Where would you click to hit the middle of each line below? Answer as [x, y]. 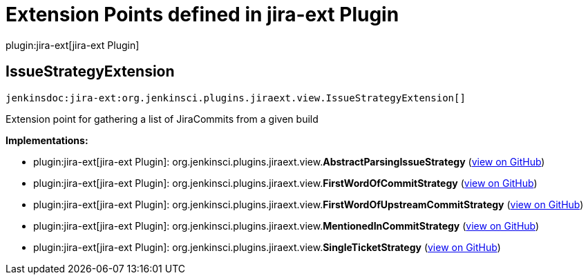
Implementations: [47, 140]
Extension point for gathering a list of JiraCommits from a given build [162, 119]
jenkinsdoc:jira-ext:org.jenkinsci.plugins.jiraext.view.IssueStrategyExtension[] [236, 98]
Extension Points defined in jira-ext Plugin [202, 14]
